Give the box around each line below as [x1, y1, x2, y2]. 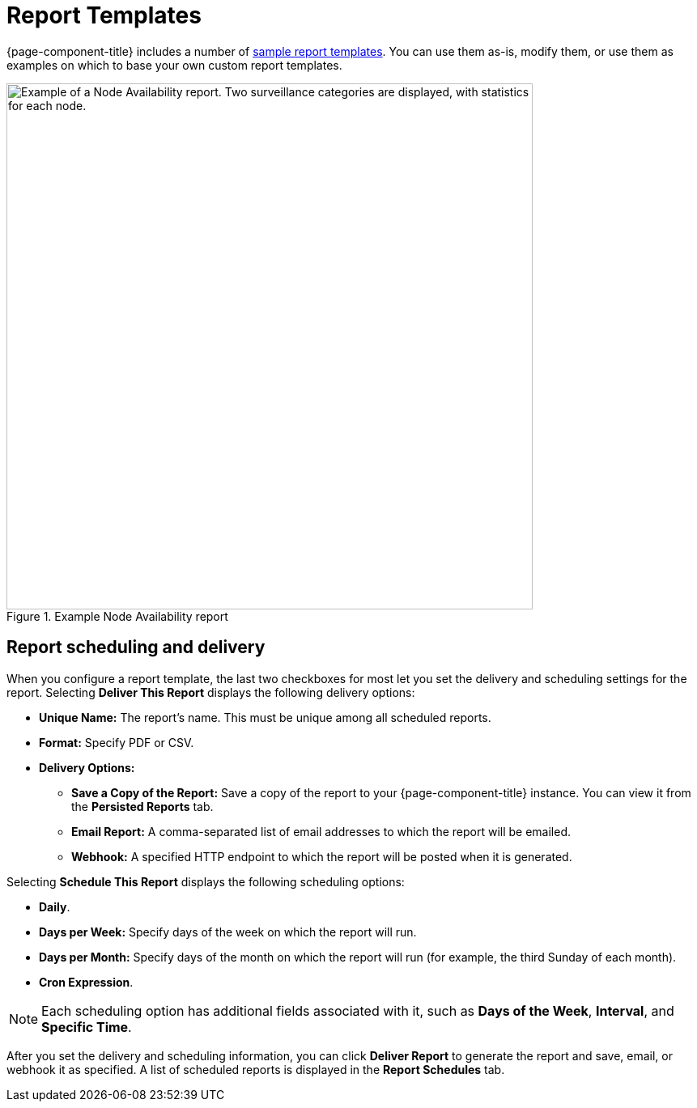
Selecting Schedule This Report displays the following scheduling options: [6, 874, 405, 889]
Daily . [39, 899, 70, 914]
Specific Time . [41, 1018, 132, 1035]
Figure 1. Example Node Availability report [6, 609, 228, 623]
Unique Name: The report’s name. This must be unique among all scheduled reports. [39, 710, 491, 724]
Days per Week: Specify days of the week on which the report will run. [39, 924, 417, 939]
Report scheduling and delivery [6, 637, 266, 658]
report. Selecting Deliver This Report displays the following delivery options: [6, 685, 415, 699]
